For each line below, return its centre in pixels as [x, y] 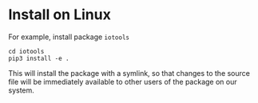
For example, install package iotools [69, 37]
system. [21, 90]
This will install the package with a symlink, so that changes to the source [129, 73]
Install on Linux [60, 15]
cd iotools [26, 51]
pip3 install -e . [39, 58]
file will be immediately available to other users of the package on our [123, 81]
